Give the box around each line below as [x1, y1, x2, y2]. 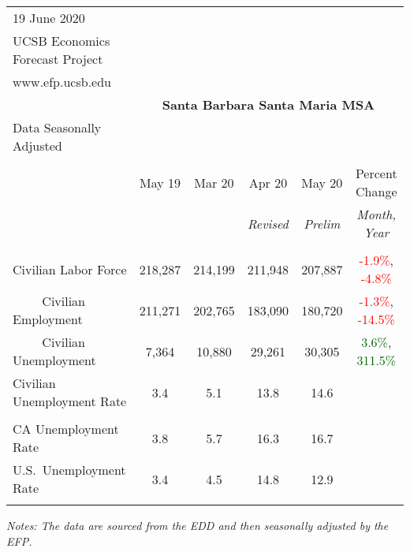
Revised [248, 214, 289, 233]
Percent [355, 164, 397, 182]
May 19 [139, 173, 181, 192]
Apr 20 [248, 173, 288, 192]
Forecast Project [13, 50, 103, 68]
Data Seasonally [13, 118, 102, 136]
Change [356, 182, 397, 200]
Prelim [304, 214, 341, 233]
